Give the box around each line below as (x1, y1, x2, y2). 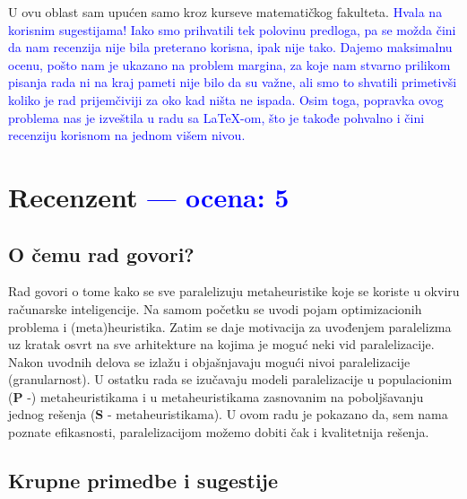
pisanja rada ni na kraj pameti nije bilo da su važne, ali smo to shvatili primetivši (8, 73, 457, 92)
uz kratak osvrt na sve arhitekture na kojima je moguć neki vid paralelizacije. (8, 335, 435, 354)
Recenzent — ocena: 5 (8, 178, 290, 214)
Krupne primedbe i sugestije (8, 467, 279, 495)
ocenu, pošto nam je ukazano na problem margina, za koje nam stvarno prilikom (8, 55, 451, 74)
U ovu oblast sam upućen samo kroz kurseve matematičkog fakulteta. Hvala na (8, 3, 443, 21)
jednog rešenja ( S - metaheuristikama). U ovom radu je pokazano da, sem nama (8, 405, 448, 424)
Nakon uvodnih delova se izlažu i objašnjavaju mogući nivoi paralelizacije (8, 352, 411, 371)
